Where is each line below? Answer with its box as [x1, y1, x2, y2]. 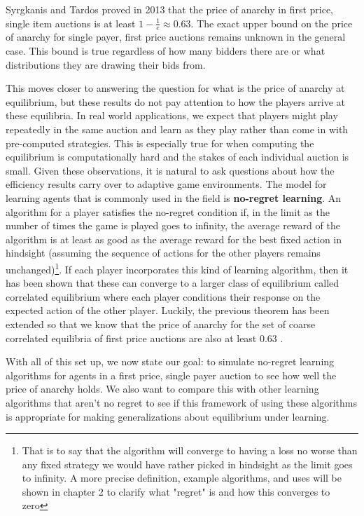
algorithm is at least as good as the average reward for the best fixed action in [6, 231, 342, 246]
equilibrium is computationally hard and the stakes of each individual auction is [6, 149, 349, 164]
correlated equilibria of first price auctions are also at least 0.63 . [6, 330, 283, 345]
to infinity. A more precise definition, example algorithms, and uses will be [22, 470, 342, 485]
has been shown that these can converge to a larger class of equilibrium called [6, 276, 339, 290]
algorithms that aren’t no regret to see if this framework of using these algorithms [6, 395, 357, 409]
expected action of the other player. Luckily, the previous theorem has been [6, 303, 330, 318]
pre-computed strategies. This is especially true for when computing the [6, 135, 314, 150]
